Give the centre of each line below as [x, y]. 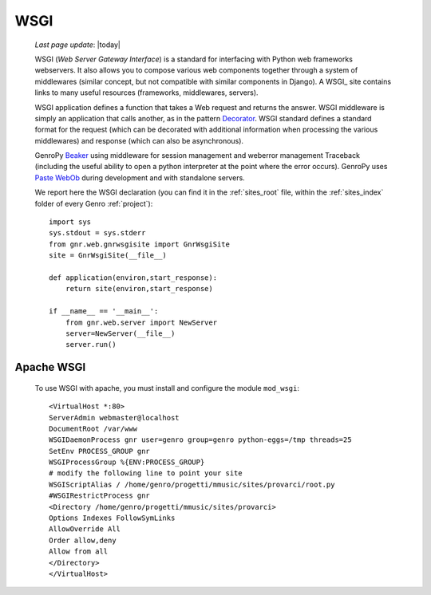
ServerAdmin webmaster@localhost [114, 418]
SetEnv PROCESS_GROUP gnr [100, 451]
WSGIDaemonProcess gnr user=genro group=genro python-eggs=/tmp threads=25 [200, 440]
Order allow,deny [83, 540]
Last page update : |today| [78, 45]
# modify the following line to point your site [146, 473]
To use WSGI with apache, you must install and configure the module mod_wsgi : [167, 388]
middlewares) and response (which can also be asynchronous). [139, 140]
